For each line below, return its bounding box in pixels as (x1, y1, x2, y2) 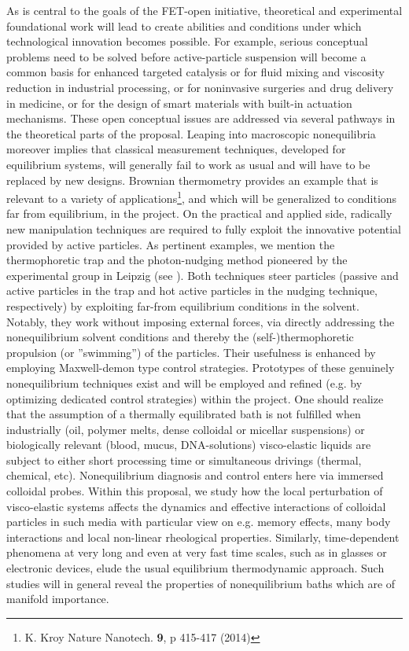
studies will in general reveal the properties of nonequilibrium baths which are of (6, 575, 396, 591)
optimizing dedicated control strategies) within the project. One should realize (6, 390, 384, 406)
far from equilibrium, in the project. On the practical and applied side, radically (6, 205, 392, 222)
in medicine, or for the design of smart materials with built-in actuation (6, 94, 352, 111)
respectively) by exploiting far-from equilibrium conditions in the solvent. (6, 297, 359, 314)
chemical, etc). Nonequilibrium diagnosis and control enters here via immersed (6, 467, 384, 484)
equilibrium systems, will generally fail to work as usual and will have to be (6, 156, 370, 172)
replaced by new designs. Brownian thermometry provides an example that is (6, 171, 378, 188)
